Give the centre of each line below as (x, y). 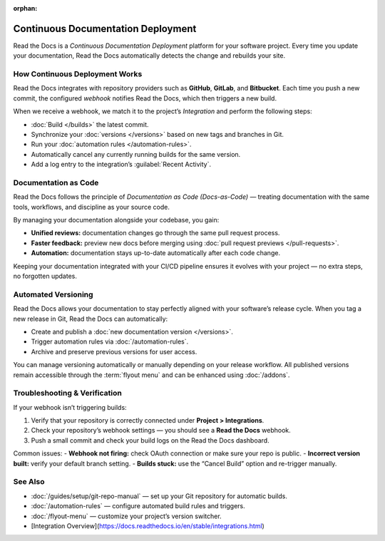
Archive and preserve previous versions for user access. (114, 351)
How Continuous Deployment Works (78, 74)
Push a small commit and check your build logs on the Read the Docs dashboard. (150, 440)
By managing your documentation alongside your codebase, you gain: (116, 220)
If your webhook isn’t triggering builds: (70, 407)
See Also (29, 482)
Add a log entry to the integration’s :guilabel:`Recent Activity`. (121, 165)
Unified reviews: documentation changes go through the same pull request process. (155, 233)
